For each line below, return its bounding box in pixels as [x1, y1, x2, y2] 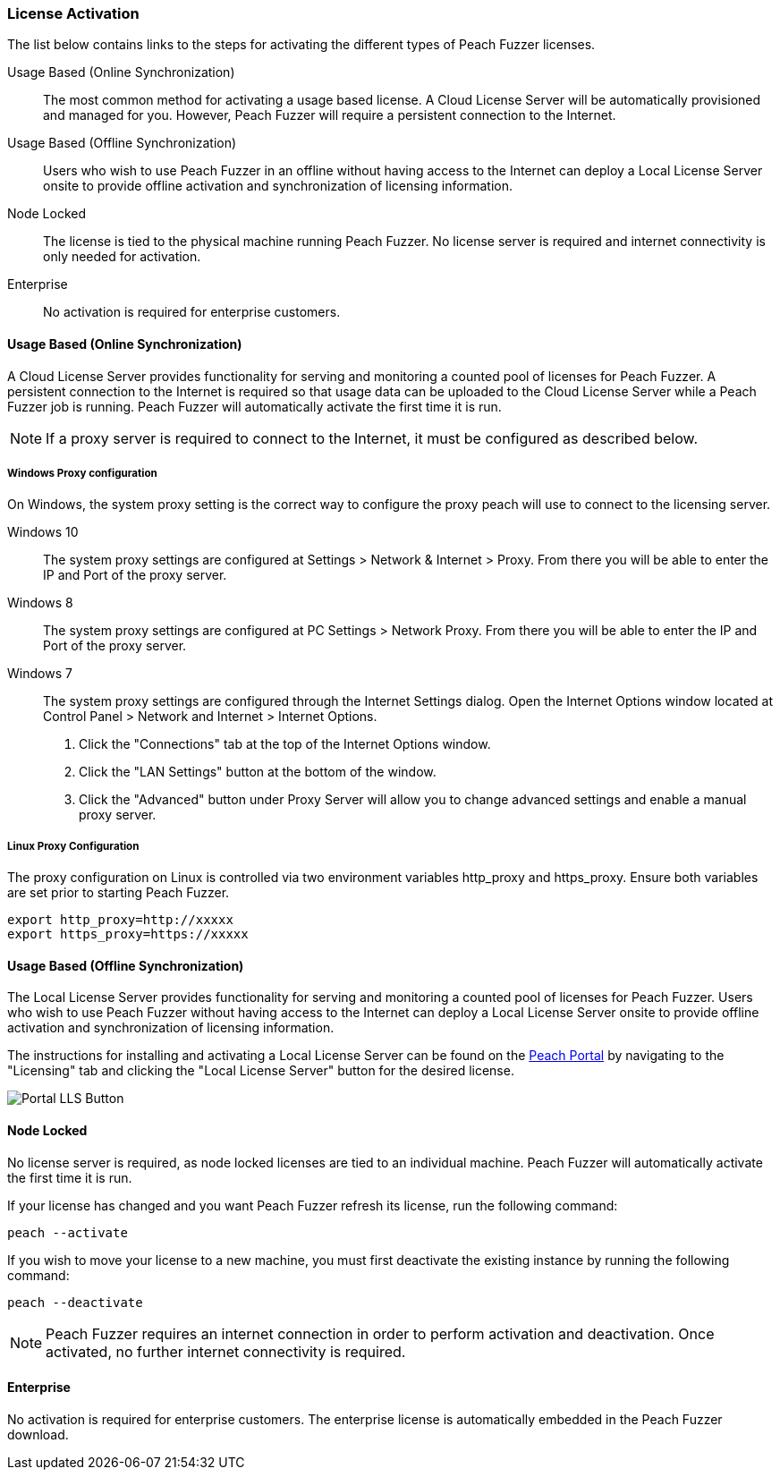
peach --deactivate [7, 1294, 143, 1310]
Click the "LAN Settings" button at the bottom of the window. [79, 764, 437, 780]
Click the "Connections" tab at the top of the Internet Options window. [79, 736, 491, 752]
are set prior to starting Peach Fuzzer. [7, 885, 230, 901]
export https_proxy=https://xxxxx [7, 927, 249, 942]
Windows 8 [7, 595, 73, 611]
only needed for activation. [43, 249, 201, 265]
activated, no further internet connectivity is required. [46, 1342, 406, 1361]
